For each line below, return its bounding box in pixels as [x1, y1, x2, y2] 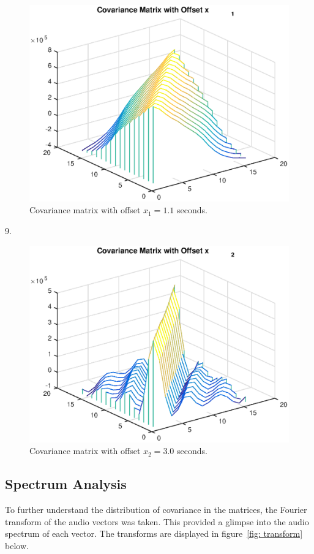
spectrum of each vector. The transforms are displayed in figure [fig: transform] [5, 527, 303, 540]
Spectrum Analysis [5, 474, 127, 493]
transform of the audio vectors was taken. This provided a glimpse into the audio [5, 515, 309, 528]
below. [5, 539, 29, 552]
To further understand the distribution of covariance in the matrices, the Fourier [5, 503, 307, 515]
